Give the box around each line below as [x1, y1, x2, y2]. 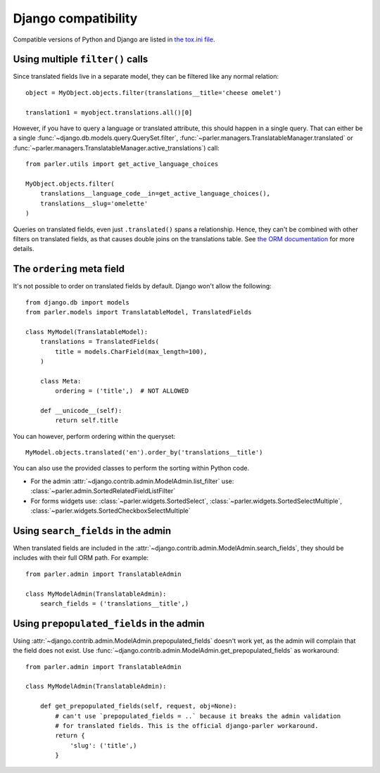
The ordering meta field [13, 263, 125, 275]
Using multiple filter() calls [13, 53, 148, 65]
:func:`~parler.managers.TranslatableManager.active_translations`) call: [13, 143, 220, 152]
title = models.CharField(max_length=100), [55, 347, 208, 355]
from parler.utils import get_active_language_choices [25, 160, 219, 168]
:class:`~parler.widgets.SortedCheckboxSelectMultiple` [30, 506, 191, 515]
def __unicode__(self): [39, 407, 122, 414]
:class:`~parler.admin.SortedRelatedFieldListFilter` [30, 487, 176, 495]
